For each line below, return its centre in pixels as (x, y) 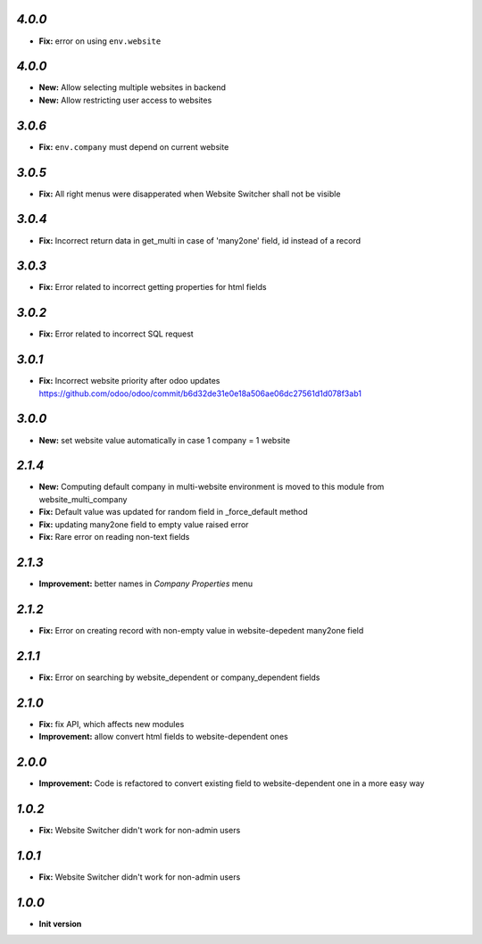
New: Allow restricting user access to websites (125, 100)
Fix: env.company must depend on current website (134, 146)
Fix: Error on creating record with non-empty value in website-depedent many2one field (201, 630)
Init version (60, 923)
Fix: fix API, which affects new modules (112, 724)
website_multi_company (83, 499)
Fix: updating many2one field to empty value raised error (144, 524)
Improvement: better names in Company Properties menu (146, 584)
